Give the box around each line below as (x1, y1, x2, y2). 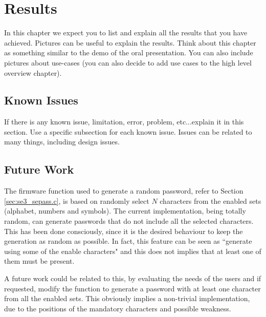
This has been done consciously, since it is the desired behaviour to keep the (4, 225, 243, 236)
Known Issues (4, 92, 78, 108)
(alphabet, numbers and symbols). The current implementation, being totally (4, 205, 246, 216)
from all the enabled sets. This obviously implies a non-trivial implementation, (4, 293, 250, 304)
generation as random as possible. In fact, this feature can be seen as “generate (4, 236, 252, 246)
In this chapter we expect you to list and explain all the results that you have (4, 27, 248, 38)
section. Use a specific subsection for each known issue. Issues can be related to (4, 126, 252, 137)
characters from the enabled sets (160, 195, 261, 206)
